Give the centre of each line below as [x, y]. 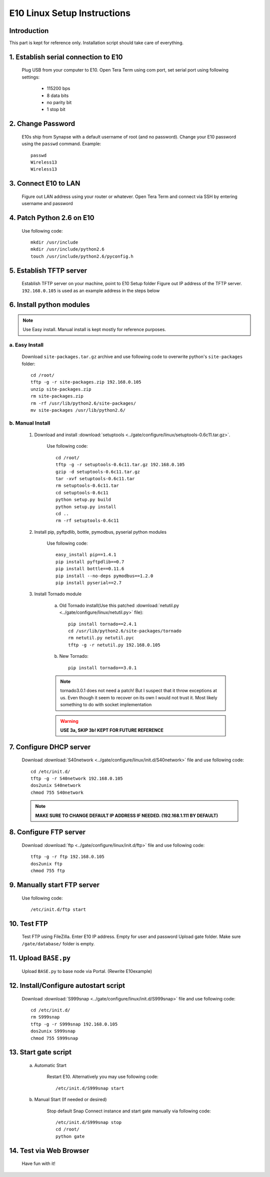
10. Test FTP [29, 924]
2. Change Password [42, 124]
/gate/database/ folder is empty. [58, 943]
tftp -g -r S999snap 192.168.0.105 [74, 1024]
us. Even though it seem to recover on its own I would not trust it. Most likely [139, 697]
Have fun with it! [39, 1163]
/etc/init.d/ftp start [58, 910]
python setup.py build [83, 500]
